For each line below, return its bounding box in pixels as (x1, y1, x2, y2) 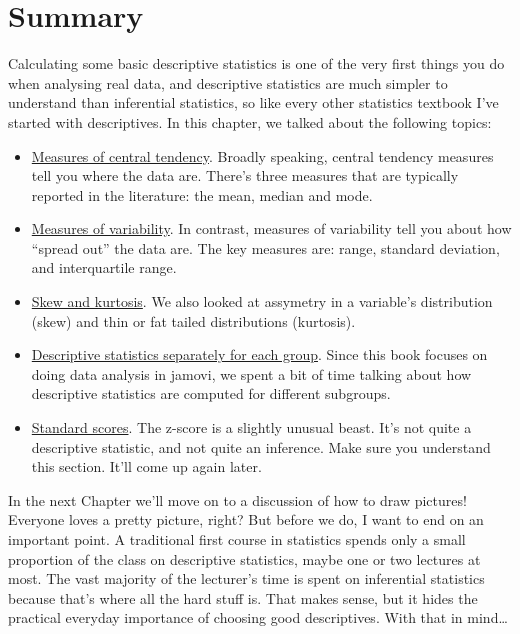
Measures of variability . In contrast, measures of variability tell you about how (31, 218, 512, 239)
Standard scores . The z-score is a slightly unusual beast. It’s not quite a (31, 417, 472, 438)
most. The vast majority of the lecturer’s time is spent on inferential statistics (8, 568, 485, 589)
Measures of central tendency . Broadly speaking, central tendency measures (31, 145, 494, 166)
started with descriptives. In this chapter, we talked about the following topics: (8, 111, 492, 132)
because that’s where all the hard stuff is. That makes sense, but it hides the (8, 587, 478, 608)
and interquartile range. (31, 257, 177, 278)
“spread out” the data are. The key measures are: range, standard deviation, (31, 237, 500, 258)
